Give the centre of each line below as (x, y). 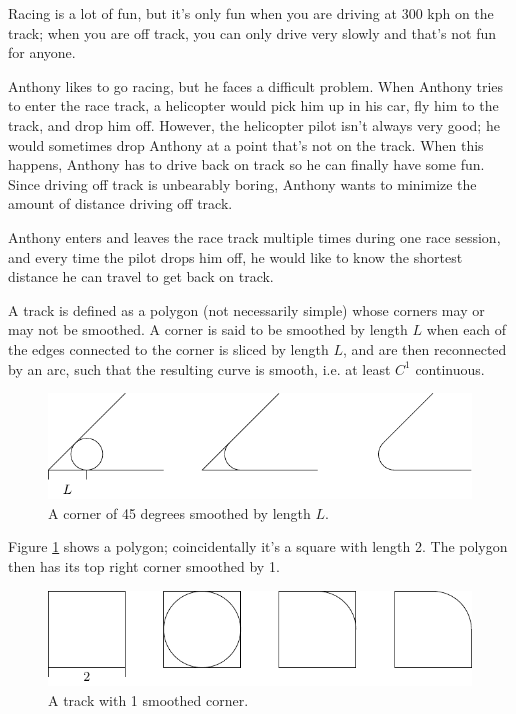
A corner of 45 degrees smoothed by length (179, 512)
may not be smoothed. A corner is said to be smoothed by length (208, 329)
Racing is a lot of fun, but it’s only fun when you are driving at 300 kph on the (251, 13)
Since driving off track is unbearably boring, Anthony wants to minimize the (242, 183)
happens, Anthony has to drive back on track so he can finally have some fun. (246, 164)
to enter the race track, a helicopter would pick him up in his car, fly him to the (253, 105)
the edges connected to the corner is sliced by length (168, 348)
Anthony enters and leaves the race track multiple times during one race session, (254, 236)
